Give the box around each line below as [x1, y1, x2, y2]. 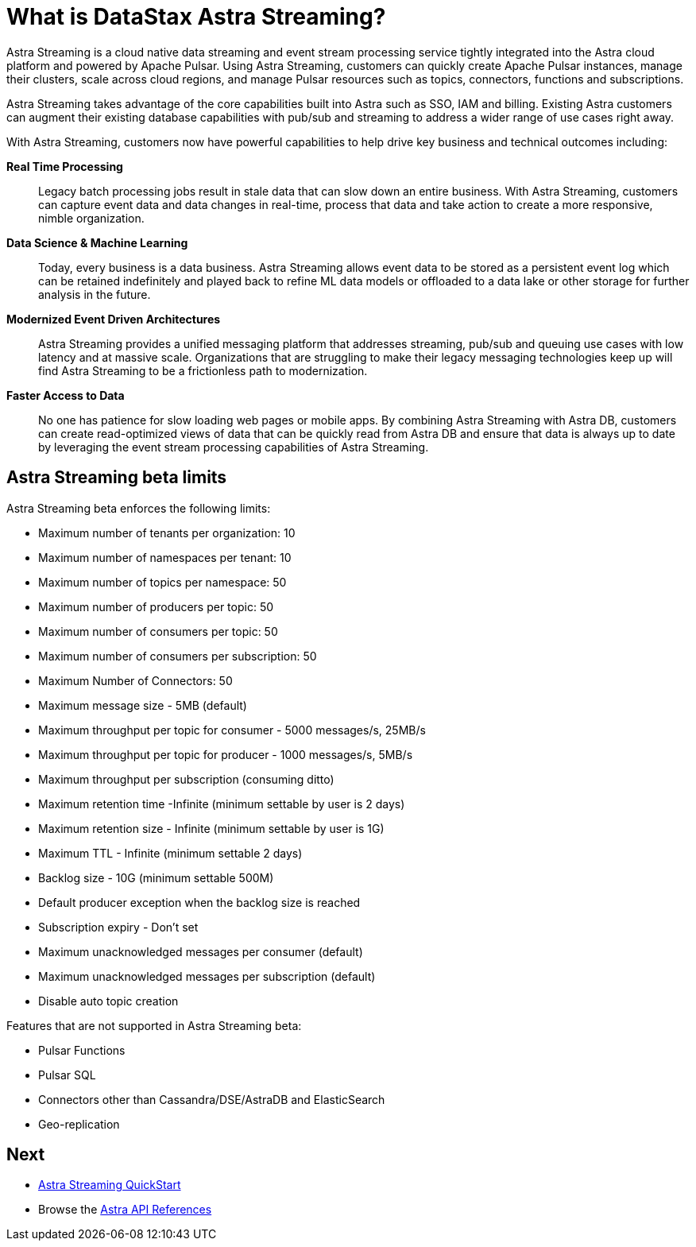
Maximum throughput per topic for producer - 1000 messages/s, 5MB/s [38, 747, 413, 761]
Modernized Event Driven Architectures [6, 312, 221, 326]
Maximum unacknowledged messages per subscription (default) [38, 969, 376, 983]
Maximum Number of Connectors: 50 [38, 673, 233, 687]
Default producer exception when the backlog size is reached [38, 895, 361, 909]
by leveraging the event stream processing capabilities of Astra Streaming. [38, 440, 429, 454]
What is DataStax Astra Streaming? [6, 3, 386, 30]
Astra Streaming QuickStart [38, 1178, 181, 1192]
